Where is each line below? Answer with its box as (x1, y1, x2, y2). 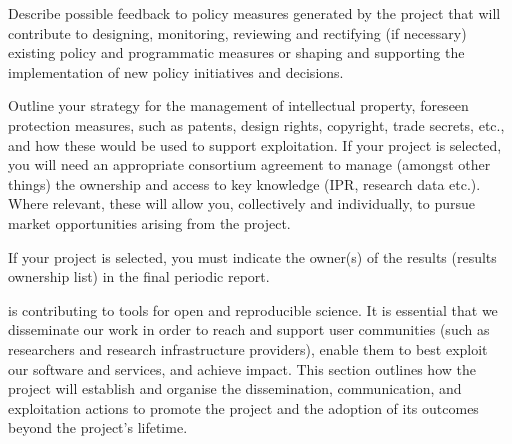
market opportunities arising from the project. (8, 212, 291, 233)
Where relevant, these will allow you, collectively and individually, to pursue (8, 193, 475, 214)
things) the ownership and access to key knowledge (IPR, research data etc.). (8, 173, 481, 194)
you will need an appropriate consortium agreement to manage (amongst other (8, 154, 491, 175)
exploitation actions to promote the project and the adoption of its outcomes (8, 397, 479, 418)
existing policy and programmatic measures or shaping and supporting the (8, 42, 465, 63)
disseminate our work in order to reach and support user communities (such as (8, 319, 490, 340)
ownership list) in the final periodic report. (8, 266, 270, 287)
